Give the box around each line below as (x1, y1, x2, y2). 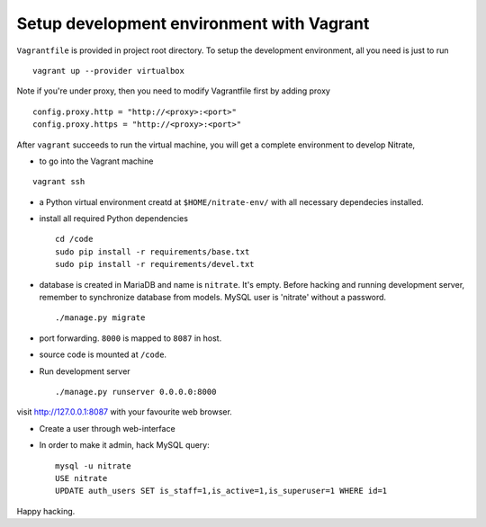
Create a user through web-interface (39, 423, 175, 433)
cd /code (55, 234, 94, 245)
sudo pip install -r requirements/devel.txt (55, 259, 256, 270)
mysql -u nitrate (55, 460, 131, 471)
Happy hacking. (16, 505, 76, 516)
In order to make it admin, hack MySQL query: (39, 440, 211, 451)
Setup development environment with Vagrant (16, 13, 370, 33)
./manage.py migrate (55, 313, 146, 323)
